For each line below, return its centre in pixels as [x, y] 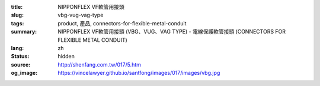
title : [17, 7]
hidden [66, 57]
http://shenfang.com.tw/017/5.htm [100, 64]
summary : [24, 32]
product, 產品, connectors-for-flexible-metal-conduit [122, 23]
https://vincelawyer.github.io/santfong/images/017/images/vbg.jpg [139, 73]
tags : [17, 23]
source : [21, 64]
